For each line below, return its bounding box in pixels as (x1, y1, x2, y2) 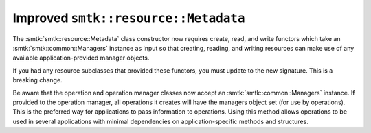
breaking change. (12, 76, 63, 84)
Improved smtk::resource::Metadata (12, 10, 245, 25)
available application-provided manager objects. (12, 53, 150, 62)
